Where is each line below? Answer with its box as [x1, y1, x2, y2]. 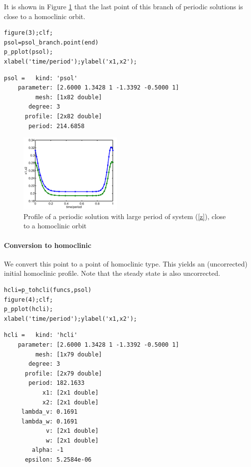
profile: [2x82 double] [24, 112, 102, 120]
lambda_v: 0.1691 [21, 408, 78, 416]
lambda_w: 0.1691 [21, 418, 78, 425]
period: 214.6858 [28, 122, 85, 130]
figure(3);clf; [4, 29, 53, 37]
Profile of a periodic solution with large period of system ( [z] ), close [23, 211, 226, 221]
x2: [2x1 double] [42, 399, 99, 406]
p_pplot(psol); [4, 48, 53, 56]
